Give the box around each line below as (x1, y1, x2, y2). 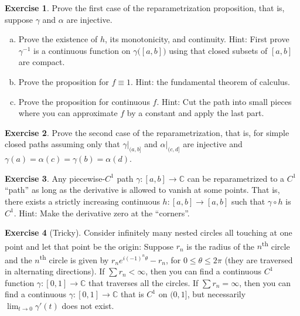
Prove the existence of (18, 33, 98, 45)
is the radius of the (186, 240, 254, 252)
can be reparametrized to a (187, 172, 285, 184)
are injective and (183, 138, 243, 150)
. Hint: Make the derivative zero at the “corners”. (13, 206, 190, 219)
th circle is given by (39, 252, 109, 266)
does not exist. (62, 299, 114, 311)
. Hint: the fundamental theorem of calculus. (131, 75, 290, 87)
